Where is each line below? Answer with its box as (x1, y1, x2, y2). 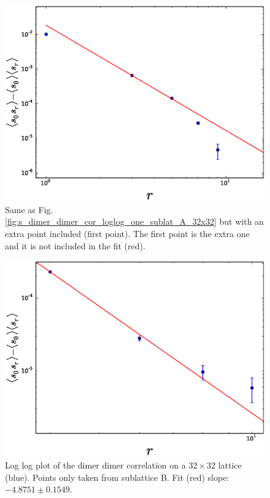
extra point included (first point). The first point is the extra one (5, 227, 250, 240)
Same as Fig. (5, 203, 53, 216)
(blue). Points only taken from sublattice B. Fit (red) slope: (5, 470, 229, 483)
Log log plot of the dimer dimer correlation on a (5, 459, 186, 472)
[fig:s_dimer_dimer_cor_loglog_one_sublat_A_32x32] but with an (5, 215, 264, 228)
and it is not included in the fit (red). (5, 239, 145, 252)
